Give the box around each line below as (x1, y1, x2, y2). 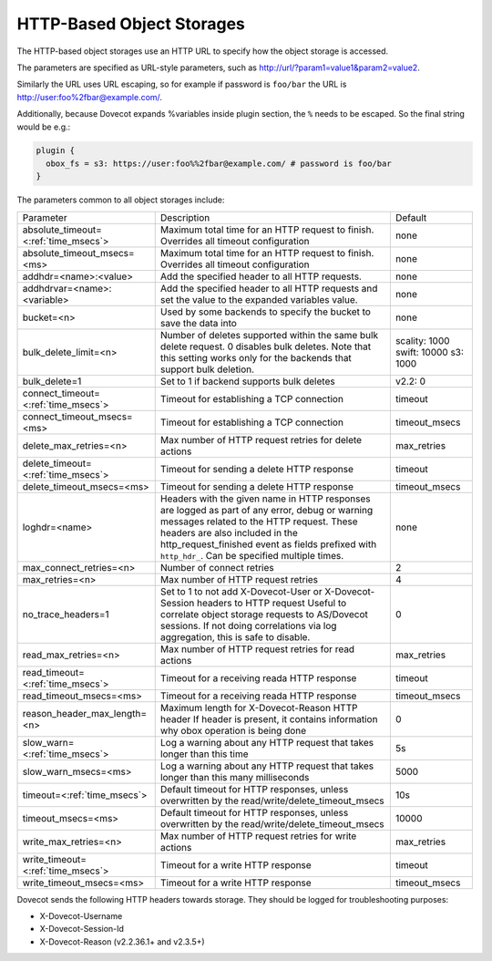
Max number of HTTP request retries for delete (159, 433, 363, 446)
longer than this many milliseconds (159, 770, 310, 783)
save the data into (159, 316, 237, 329)
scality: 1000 (395, 334, 450, 346)
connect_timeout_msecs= (22, 410, 133, 423)
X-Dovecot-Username (39, 911, 123, 922)
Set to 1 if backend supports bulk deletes (159, 375, 336, 387)
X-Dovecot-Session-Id (39, 924, 125, 935)
